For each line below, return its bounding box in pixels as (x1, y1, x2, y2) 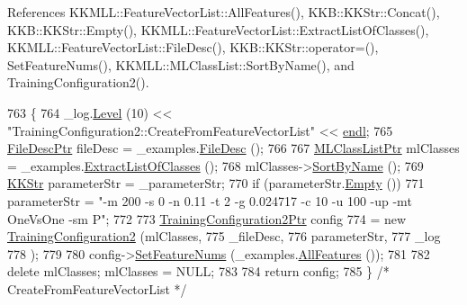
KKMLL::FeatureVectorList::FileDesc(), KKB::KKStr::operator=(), (7, 38, 379, 57)
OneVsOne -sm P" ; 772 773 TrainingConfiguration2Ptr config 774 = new (7, 209, 407, 228)
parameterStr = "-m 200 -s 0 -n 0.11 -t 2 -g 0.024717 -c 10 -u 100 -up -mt (7, 191, 412, 210)
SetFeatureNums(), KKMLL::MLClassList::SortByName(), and (7, 55, 355, 74)
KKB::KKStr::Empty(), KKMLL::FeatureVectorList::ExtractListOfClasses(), (7, 20, 429, 39)
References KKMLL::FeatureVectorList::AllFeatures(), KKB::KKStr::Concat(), (7, 3, 440, 21)
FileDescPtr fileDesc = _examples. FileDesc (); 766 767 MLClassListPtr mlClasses (7, 139, 460, 157)
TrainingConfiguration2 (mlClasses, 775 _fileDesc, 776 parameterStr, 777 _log (7, 227, 441, 246)
